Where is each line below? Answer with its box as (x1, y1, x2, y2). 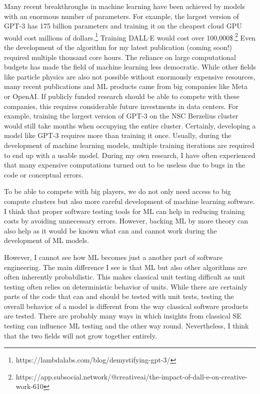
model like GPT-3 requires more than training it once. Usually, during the (4, 130, 231, 140)
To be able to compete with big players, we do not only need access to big (4, 186, 231, 196)
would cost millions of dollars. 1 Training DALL (4, 30, 148, 42)
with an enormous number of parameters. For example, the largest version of (4, 10, 239, 21)
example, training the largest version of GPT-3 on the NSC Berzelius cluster (4, 110, 238, 121)
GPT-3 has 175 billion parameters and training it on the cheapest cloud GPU (4, 20, 242, 31)
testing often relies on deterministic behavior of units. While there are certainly (4, 281, 247, 291)
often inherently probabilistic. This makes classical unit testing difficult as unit (4, 271, 245, 282)
